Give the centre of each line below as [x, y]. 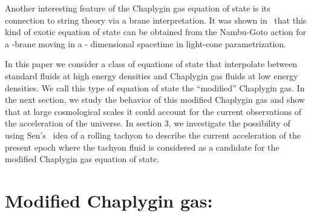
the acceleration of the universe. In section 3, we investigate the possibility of [148, 123]
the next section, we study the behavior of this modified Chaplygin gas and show [155, 100]
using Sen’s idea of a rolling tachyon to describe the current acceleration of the [153, 135]
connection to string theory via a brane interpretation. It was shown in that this [156, 20]
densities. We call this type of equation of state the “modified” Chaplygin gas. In [155, 87]
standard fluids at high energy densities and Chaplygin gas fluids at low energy [152, 75]
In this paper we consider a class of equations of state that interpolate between [151, 64]
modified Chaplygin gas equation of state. [82, 159]
